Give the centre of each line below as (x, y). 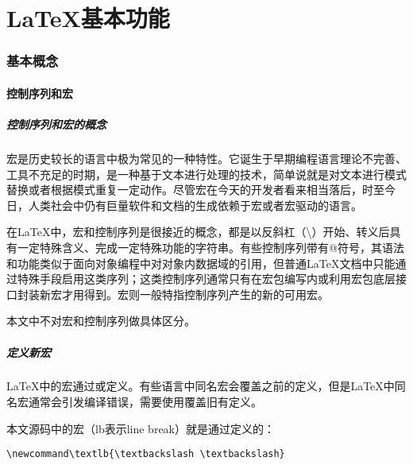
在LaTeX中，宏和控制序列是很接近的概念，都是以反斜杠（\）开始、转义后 (198, 232)
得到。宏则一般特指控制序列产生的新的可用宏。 (206, 294)
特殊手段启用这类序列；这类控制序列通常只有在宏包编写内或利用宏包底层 (206, 279)
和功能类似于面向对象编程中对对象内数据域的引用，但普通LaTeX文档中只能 (201, 263)
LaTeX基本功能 (88, 18)
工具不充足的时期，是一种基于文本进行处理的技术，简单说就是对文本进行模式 (206, 174)
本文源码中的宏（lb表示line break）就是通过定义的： (141, 428)
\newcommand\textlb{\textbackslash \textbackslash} (146, 454)
